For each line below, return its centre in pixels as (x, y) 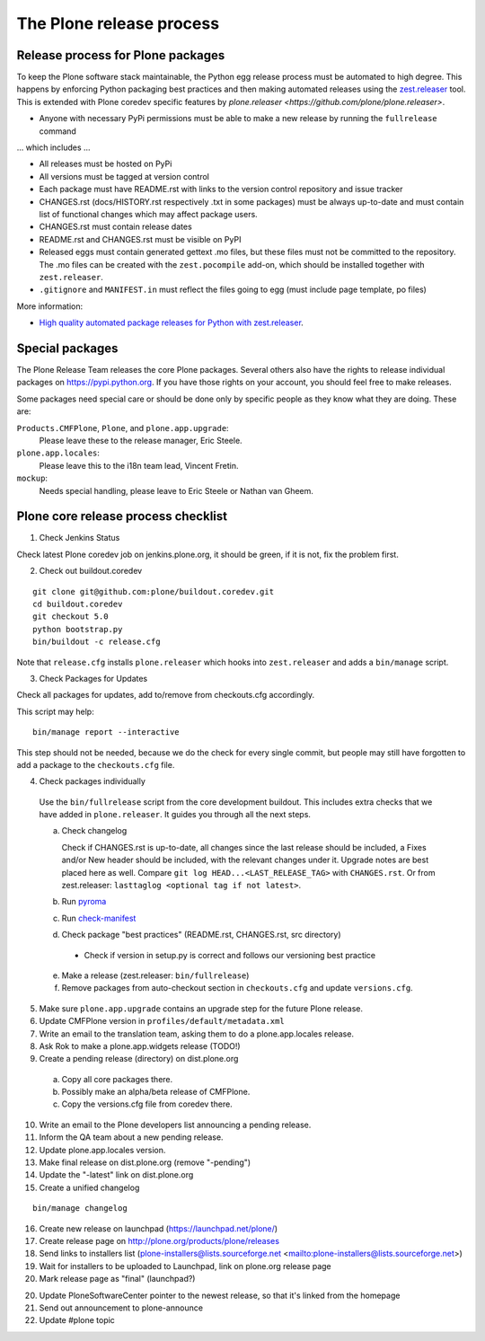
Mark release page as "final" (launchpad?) (117, 1279)
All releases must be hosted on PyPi (106, 164)
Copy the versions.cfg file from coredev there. (147, 1104)
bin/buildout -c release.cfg (97, 642)
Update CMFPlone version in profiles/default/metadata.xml (162, 1021)
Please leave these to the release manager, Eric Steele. (141, 440)
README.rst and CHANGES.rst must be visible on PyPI (140, 239)
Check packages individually (92, 781)
